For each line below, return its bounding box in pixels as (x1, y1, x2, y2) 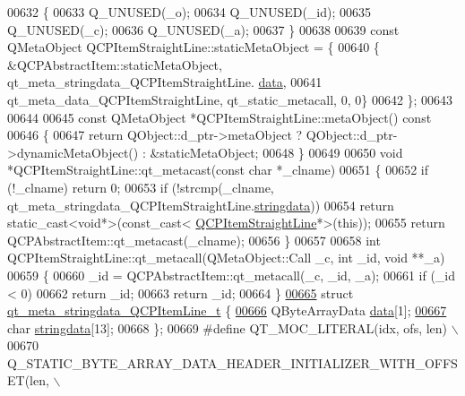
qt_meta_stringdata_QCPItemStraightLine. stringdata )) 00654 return (7, 195, 394, 214)
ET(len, (7, 371, 49, 390)
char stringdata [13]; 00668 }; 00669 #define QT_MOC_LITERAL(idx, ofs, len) (7, 318, 448, 337)
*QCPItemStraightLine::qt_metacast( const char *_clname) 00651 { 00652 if (7, 160, 429, 179)
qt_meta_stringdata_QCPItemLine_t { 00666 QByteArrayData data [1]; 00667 (7, 301, 447, 320)
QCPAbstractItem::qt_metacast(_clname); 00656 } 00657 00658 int (7, 230, 381, 249)
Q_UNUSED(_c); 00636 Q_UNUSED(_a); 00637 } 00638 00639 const (7, 20, 400, 39)
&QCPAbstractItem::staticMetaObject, (7, 55, 222, 73)
